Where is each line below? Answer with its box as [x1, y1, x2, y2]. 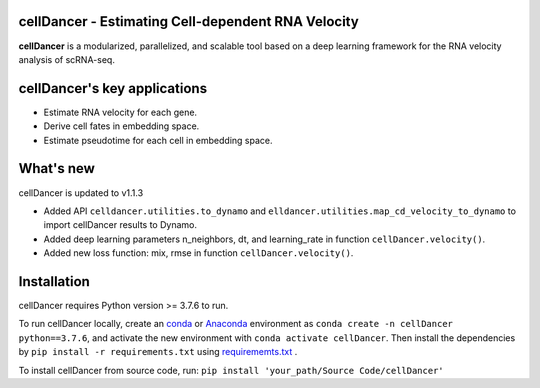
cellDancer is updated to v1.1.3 [18, 186, 144, 199]
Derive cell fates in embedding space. [43, 120, 200, 132]
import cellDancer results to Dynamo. [43, 219, 197, 231]
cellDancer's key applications [18, 80, 208, 97]
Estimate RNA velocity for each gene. [43, 106, 198, 118]
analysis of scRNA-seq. [18, 53, 115, 65]
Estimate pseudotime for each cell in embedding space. [43, 134, 274, 146]
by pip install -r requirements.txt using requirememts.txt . [18, 346, 298, 358]
